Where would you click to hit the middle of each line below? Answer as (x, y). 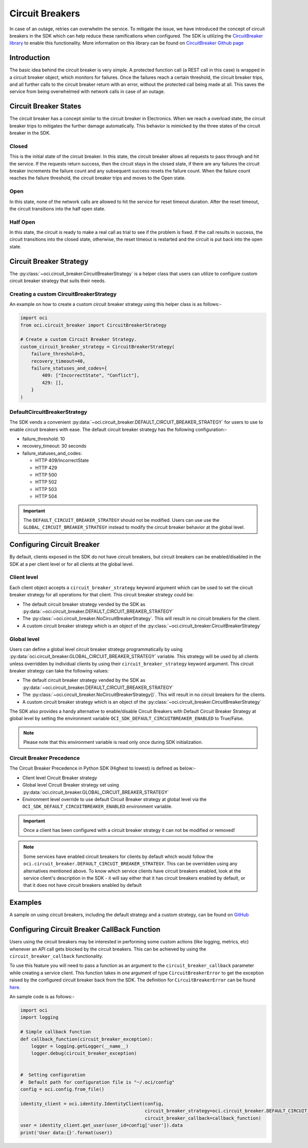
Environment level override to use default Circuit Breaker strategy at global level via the (114, 799)
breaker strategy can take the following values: (59, 671)
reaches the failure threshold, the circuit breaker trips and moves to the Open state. (98, 178)
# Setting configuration (53, 1075)
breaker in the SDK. (30, 133)
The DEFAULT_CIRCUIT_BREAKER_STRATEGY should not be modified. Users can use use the (121, 520)
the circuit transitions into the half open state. (57, 209)
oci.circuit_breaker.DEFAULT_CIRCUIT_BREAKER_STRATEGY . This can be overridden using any (130, 864)
